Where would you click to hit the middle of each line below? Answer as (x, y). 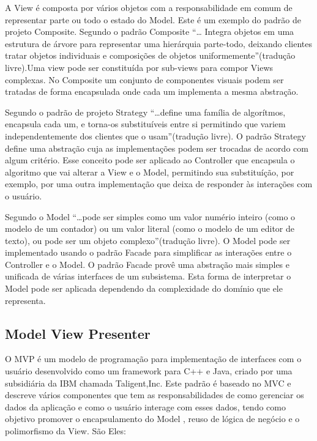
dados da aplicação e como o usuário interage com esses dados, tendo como (145, 406)
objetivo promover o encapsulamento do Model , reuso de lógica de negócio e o (152, 419)
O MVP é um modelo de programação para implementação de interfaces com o (153, 359)
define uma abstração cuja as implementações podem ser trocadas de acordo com (157, 148)
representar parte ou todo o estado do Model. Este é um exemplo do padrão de (153, 19)
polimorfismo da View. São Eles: (65, 431)
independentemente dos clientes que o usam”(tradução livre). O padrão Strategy (155, 135)
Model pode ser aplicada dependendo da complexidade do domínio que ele (144, 288)
